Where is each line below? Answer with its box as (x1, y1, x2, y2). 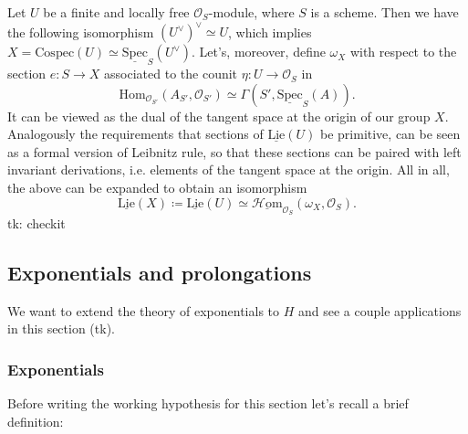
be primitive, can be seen (320, 124, 461, 143)
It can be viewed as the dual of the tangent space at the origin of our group (7, 106, 431, 125)
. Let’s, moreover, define (192, 42, 326, 61)
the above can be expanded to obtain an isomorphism (7, 178, 307, 197)
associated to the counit (104, 64, 238, 83)
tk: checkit (7, 214, 66, 233)
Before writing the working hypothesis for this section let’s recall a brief (7, 394, 409, 413)
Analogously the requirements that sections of (7, 124, 264, 143)
